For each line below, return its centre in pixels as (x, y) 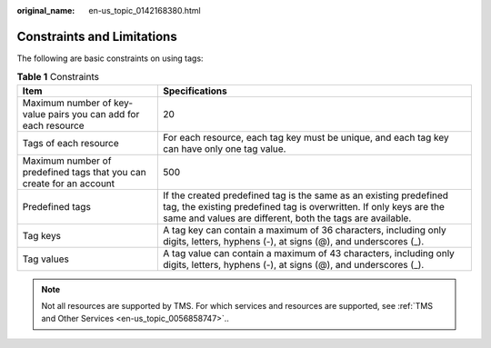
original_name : (46, 10)
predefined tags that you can (85, 172)
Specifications (195, 91)
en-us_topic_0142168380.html (145, 10)
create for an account (69, 184)
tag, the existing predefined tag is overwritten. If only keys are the (304, 206)
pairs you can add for (94, 114)
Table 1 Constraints (58, 77)
